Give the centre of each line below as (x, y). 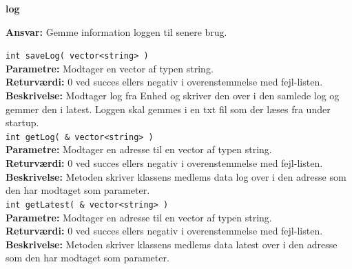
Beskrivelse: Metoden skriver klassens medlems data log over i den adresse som (176, 176)
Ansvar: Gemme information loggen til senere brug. (116, 31)
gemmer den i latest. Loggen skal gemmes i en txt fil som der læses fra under (168, 109)
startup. (22, 122)
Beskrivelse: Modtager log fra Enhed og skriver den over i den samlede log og (173, 96)
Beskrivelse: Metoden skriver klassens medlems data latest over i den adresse (172, 244)
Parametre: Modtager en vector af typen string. (110, 68)
